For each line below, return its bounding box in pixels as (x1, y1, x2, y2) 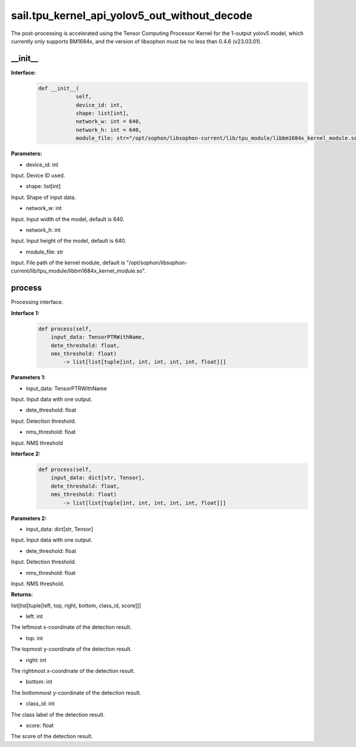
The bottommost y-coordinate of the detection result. (11, 689, 142, 696)
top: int (26, 634, 43, 641)
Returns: (11, 591, 33, 598)
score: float (26, 721, 54, 729)
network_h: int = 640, (75, 126, 142, 133)
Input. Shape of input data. (11, 194, 77, 201)
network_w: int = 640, (75, 118, 142, 125)
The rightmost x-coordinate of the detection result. (11, 667, 135, 675)
